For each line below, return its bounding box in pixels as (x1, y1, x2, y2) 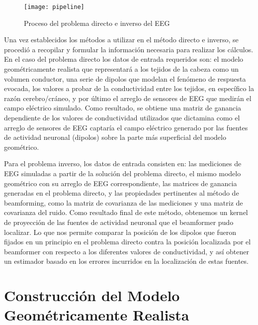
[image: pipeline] (24, 3, 85, 10)
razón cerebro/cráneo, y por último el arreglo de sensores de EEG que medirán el (4, 93, 252, 103)
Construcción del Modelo (4, 285, 180, 306)
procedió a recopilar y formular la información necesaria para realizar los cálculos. (4, 44, 254, 54)
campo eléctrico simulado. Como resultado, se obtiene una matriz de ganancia (4, 103, 242, 113)
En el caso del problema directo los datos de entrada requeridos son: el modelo (4, 54, 244, 64)
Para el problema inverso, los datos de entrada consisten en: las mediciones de (4, 158, 242, 169)
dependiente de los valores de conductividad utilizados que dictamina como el (4, 112, 240, 122)
